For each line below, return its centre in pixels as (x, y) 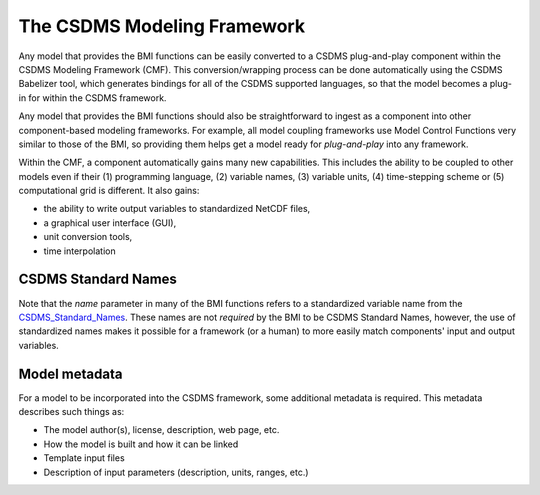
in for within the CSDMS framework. (92, 97)
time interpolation (79, 251)
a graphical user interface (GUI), (110, 222)
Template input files (84, 458)
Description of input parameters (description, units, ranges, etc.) (176, 472)
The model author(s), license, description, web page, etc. (161, 430)
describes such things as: (71, 411)
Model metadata (70, 373)
